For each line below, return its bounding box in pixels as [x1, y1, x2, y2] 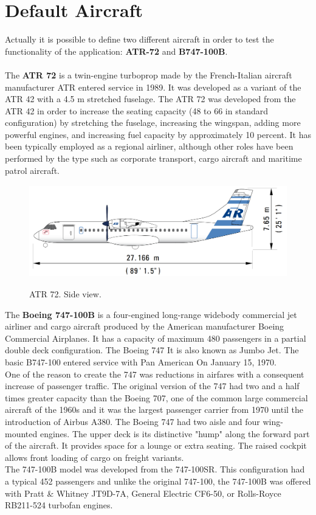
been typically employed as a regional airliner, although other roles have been [5, 140, 294, 153]
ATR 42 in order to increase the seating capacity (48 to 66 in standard [5, 104, 269, 117]
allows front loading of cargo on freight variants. [5, 451, 184, 463]
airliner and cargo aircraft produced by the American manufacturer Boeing [5, 320, 284, 333]
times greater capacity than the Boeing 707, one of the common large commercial [5, 391, 308, 404]
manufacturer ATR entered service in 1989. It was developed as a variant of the [5, 80, 301, 93]
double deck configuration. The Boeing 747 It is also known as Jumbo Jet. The [5, 344, 299, 356]
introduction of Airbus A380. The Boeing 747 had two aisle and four [5, 415, 260, 427]
